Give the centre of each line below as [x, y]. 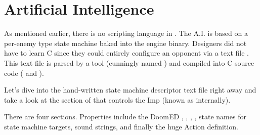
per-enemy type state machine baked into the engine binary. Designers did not [125, 43]
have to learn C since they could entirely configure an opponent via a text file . [126, 53]
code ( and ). [24, 73]
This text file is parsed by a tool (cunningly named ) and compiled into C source [129, 62]
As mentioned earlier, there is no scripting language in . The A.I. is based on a [126, 33]
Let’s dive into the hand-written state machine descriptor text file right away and [130, 90]
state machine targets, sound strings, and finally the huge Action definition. [121, 126]
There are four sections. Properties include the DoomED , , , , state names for [125, 117]
